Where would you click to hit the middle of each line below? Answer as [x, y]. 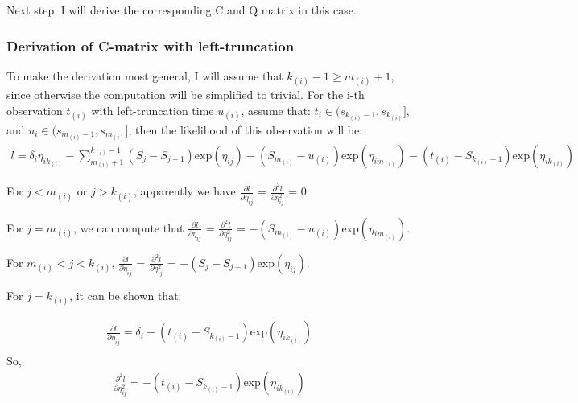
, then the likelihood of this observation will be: [246, 129]
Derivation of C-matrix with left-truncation [151, 45]
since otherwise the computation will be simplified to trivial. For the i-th [186, 94]
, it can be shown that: [126, 296]
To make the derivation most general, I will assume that [145, 75]
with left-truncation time [153, 110]
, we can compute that [129, 227]
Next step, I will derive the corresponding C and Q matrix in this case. [182, 10]
